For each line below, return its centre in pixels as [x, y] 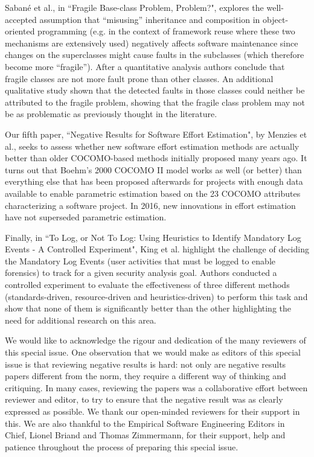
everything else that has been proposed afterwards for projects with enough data [154, 181]
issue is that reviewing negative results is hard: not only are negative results [146, 364]
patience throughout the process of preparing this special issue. [122, 446]
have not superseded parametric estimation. [86, 217]
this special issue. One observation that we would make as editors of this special [153, 352]
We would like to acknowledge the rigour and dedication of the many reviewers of [155, 340]
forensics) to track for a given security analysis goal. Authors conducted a [141, 273]
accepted [21, 19]
